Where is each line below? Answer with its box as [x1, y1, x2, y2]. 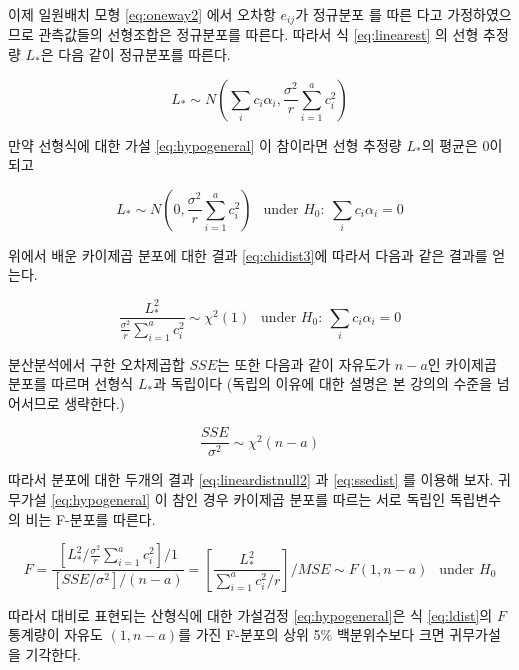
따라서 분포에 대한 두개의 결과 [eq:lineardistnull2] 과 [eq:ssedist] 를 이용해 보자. [8, 469, 494, 490]
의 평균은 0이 [421, 134, 503, 155]
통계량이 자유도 [8, 624, 103, 645]
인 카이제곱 [427, 353, 497, 374]
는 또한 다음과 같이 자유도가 [216, 353, 391, 374]
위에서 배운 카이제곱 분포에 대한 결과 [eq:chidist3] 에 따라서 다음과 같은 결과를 [8, 244, 488, 265]
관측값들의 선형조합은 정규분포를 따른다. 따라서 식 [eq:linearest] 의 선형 [38, 24, 479, 45]
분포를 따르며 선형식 [8, 373, 134, 394]
